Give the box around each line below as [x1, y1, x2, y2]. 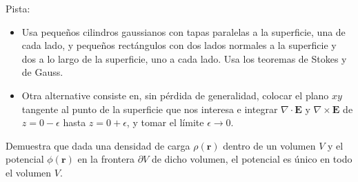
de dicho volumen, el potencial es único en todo [151, 152, 352, 166]
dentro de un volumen [223, 138, 316, 152]
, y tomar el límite [126, 115, 204, 130]
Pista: [6, 1, 30, 15]
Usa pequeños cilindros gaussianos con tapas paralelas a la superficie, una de [21, 24, 346, 39]
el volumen [6, 165, 52, 179]
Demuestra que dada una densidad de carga [6, 138, 190, 152]
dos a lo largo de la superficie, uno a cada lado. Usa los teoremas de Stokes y [21, 51, 347, 65]
